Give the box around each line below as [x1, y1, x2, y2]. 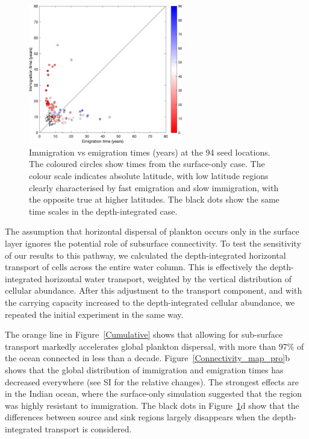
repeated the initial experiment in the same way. [5, 308, 184, 320]
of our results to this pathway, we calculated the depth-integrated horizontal [5, 248, 286, 261]
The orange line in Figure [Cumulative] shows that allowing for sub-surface [5, 328, 283, 341]
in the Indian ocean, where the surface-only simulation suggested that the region [5, 387, 302, 400]
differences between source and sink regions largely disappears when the [5, 411, 270, 423]
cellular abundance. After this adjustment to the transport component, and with [5, 284, 302, 297]
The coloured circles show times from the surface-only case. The [29, 157, 265, 170]
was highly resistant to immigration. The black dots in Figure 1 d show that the [5, 399, 299, 411]
